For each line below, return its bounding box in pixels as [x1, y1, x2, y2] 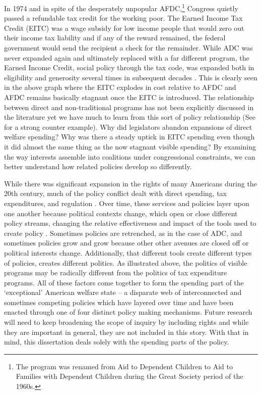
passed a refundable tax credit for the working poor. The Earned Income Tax [4, 13, 243, 23]
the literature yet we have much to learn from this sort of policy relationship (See [4, 112, 255, 122]
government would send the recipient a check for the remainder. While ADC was [4, 42, 253, 53]
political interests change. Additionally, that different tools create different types [4, 247, 252, 258]
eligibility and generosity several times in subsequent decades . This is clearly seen [4, 72, 257, 82]
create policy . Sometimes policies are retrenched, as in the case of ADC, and [4, 227, 242, 238]
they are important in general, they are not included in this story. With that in [4, 326, 249, 337]
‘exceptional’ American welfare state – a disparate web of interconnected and [4, 287, 242, 298]
